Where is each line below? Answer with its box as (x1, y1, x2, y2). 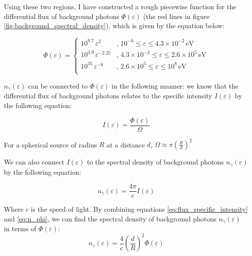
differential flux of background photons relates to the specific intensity (4, 91, 213, 101)
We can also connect (4, 157, 65, 167)
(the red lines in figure (143, 11, 210, 21)
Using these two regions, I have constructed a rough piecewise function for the (4, 1, 236, 11)
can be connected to (28, 80, 88, 91)
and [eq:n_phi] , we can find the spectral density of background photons (4, 213, 217, 223)
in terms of (4, 223, 36, 234)
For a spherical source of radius (4, 139, 97, 149)
